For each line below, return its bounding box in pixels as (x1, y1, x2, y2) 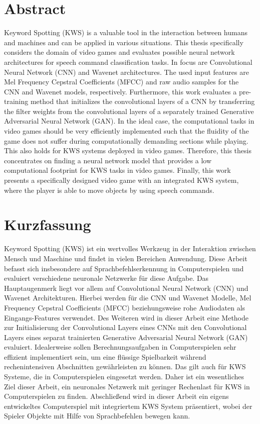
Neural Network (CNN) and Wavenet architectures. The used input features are (4, 66, 249, 77)
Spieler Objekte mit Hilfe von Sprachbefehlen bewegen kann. (4, 410, 190, 421)
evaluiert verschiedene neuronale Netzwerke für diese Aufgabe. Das (4, 273, 209, 283)
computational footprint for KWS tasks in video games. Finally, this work (4, 165, 231, 175)
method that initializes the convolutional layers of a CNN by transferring (30, 96, 255, 107)
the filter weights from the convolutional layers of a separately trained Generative (4, 105, 254, 116)
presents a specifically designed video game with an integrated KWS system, (4, 175, 239, 185)
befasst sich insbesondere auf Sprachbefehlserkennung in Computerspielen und (4, 263, 244, 273)
